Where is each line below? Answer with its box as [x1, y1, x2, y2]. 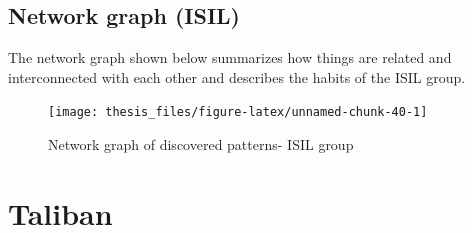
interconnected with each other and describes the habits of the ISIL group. [8, 66, 466, 87]
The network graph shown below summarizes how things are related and [8, 47, 452, 68]
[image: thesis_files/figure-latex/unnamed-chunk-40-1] [48, 105, 428, 120]
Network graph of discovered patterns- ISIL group [48, 134, 354, 155]
